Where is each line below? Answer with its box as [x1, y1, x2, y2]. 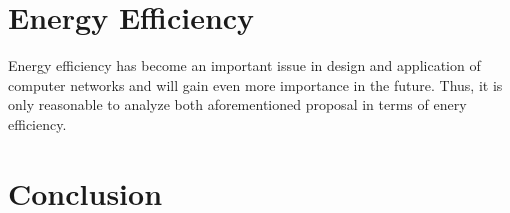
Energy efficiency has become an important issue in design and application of [8, 55, 481, 76]
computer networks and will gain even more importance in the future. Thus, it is [8, 74, 503, 95]
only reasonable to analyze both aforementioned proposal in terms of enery [8, 94, 467, 115]
